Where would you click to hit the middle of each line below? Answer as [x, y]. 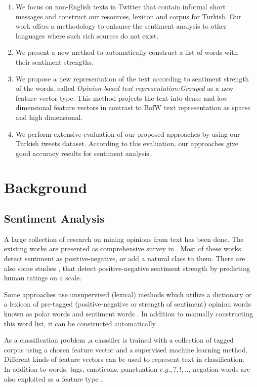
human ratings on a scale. [43, 278]
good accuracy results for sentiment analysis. [83, 153]
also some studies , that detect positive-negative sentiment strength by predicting [127, 268]
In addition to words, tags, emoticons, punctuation [81, 369]
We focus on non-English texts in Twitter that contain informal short [121, 6]
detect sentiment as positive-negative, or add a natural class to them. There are [125, 258]
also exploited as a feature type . [53, 378]
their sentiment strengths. [55, 61]
